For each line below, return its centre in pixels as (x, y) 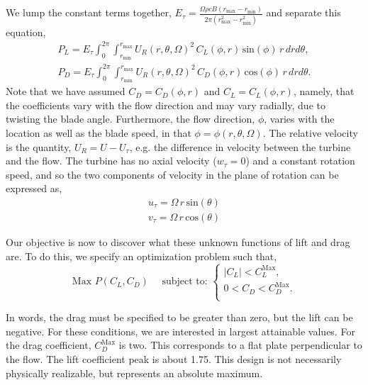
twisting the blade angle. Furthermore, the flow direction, (130, 119)
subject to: (185, 282)
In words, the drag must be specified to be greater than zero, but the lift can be (179, 317)
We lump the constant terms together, (89, 12)
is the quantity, (39, 146)
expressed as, (34, 188)
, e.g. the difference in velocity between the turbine (240, 146)
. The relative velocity (310, 132)
